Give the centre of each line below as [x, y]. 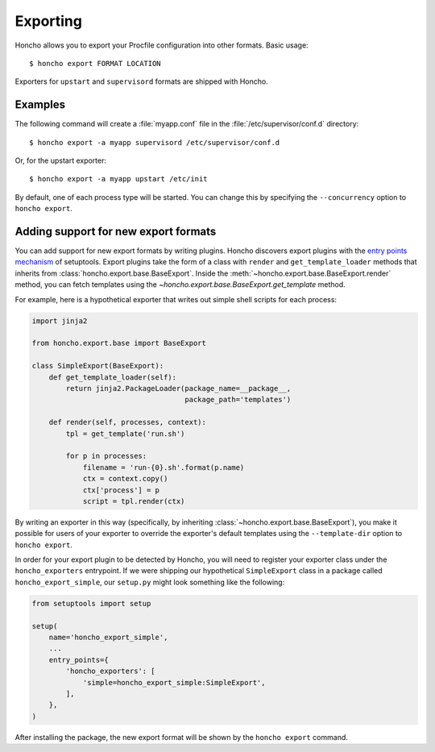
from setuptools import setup [91, 603]
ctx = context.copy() [125, 479]
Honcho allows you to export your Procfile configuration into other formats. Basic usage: [162, 45]
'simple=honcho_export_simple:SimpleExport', [174, 682]
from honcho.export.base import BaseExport [119, 343]
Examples [40, 105]
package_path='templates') [238, 400]
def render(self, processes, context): [128, 422]
